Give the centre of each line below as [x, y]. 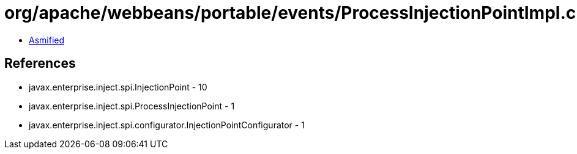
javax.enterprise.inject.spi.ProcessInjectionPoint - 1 [132, 106]
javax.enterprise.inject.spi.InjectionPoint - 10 [118, 87]
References [40, 64]
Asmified [47, 40]
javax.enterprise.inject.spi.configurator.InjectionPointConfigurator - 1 [167, 125]
